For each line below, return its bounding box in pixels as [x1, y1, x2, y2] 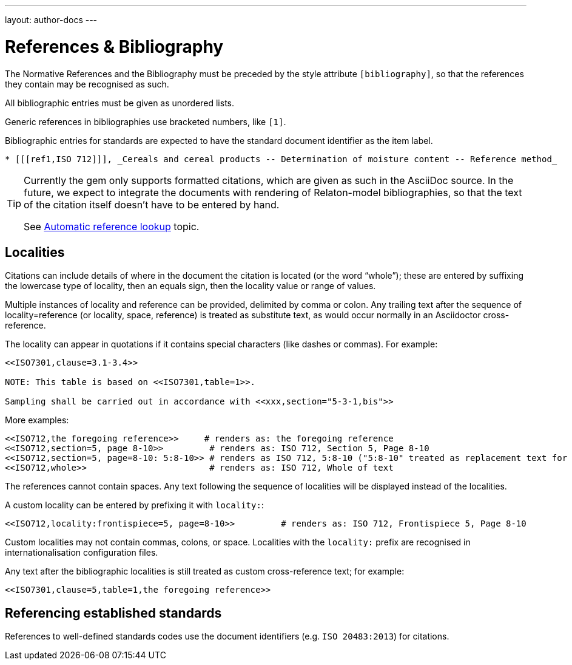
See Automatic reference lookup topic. [24, 220, 200, 233]
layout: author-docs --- [5, 15, 98, 25]
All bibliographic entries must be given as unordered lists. [5, 97, 234, 108]
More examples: [5, 415, 69, 426]
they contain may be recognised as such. [5, 78, 169, 89]
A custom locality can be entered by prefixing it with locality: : [5, 500, 264, 511]
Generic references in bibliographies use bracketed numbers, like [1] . [5, 116, 286, 127]
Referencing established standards [5, 605, 222, 621]
